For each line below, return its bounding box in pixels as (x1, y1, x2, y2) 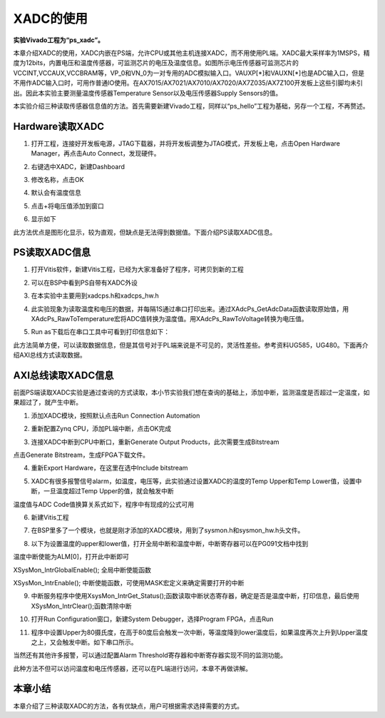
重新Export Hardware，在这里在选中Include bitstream (31, 464, 188, 472)
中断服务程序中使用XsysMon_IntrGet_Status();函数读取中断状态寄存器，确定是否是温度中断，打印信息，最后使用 (31, 592, 359, 600)
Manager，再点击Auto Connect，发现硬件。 (31, 149, 160, 158)
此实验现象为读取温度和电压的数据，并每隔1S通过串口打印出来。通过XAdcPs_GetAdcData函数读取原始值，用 (31, 304, 349, 313)
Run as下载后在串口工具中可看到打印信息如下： (31, 328, 170, 336)
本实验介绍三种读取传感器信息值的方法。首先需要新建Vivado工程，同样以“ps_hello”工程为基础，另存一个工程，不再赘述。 (13, 101, 370, 110)
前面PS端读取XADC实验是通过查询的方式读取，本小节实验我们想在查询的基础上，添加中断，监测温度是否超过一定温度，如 (13, 388, 370, 397)
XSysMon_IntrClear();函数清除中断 (31, 602, 132, 610)
